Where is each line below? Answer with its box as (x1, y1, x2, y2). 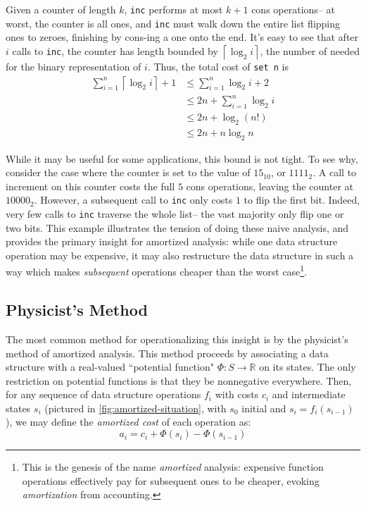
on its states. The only (259, 359, 356, 374)
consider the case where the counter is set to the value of (6, 165, 251, 180)
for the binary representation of (6, 58, 141, 73)
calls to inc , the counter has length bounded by (12, 43, 218, 58)
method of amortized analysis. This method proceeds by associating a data (6, 345, 329, 360)
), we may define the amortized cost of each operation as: (6, 414, 251, 429)
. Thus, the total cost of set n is (147, 58, 289, 73)
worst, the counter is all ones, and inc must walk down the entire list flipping (6, 16, 341, 30)
